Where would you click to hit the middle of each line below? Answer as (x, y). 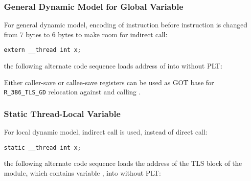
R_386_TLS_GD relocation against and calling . (72, 92)
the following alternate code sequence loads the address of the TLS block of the (123, 163)
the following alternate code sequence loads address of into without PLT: (113, 66)
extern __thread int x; (43, 50)
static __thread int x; (43, 147)
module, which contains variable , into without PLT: (82, 172)
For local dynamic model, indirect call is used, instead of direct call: (106, 132)
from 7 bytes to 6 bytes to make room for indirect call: (86, 34)
